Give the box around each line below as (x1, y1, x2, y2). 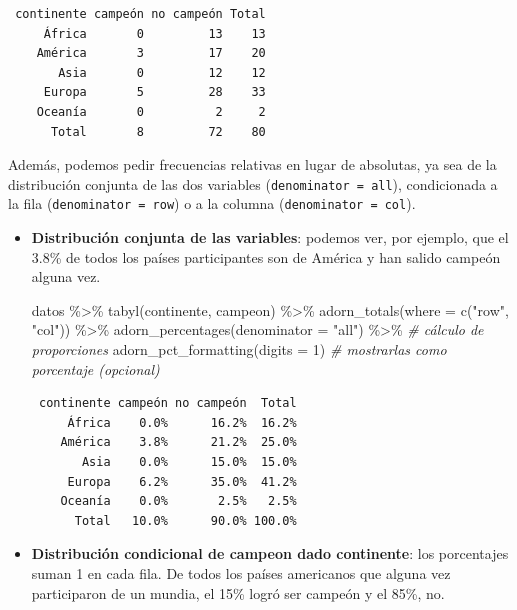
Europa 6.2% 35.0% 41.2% (67, 474, 297, 489)
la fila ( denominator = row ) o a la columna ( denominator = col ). (8, 193, 416, 214)
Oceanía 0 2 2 (36, 104, 266, 119)
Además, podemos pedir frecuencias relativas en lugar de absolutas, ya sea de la (8, 154, 497, 175)
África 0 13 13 (43, 26, 266, 41)
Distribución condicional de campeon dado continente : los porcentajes (31, 543, 509, 564)
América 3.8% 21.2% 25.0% (60, 435, 297, 450)
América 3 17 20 (36, 46, 266, 61)
